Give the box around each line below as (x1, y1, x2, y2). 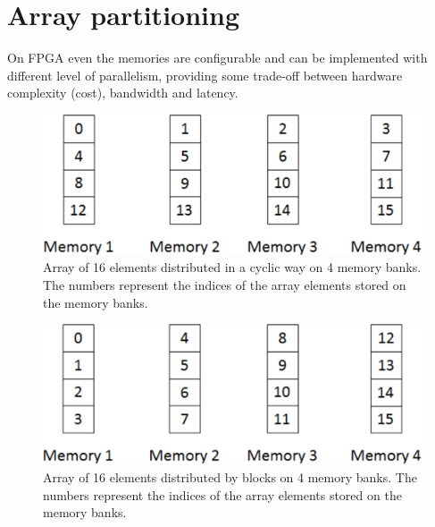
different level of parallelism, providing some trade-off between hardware (7, 65, 403, 84)
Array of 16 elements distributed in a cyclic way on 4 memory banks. (43, 258, 422, 276)
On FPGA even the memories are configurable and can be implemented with (7, 48, 428, 67)
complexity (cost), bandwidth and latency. (7, 83, 238, 102)
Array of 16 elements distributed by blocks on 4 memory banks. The (43, 467, 417, 486)
